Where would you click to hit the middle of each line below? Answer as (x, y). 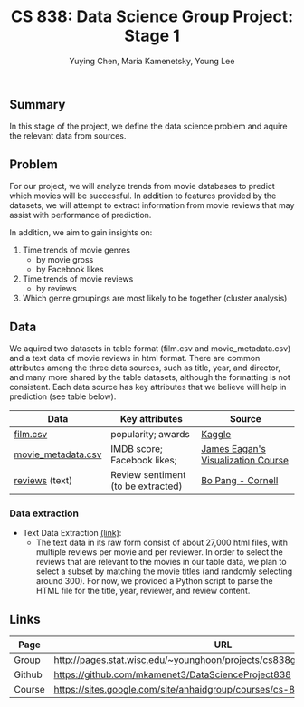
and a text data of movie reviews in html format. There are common (135, 358)
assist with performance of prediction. (81, 215)
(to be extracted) (146, 486)
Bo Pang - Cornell (239, 480)
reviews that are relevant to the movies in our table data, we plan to (161, 562)
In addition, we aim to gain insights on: (81, 233)
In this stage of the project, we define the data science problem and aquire (148, 126)
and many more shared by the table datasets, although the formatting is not (150, 377)
